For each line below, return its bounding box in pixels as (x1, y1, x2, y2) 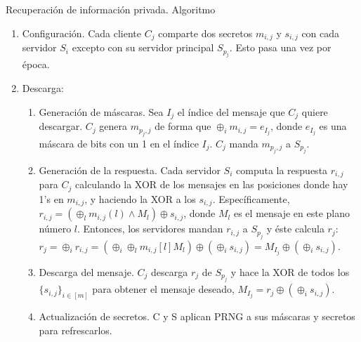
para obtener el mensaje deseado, (92, 282, 235, 296)
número (39, 221, 72, 236)
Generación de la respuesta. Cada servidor (39, 162, 221, 177)
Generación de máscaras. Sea (39, 104, 164, 119)
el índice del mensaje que (177, 104, 285, 119)
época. (22, 57, 50, 72)
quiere (301, 104, 328, 119)
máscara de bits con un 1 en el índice (39, 136, 199, 150)
